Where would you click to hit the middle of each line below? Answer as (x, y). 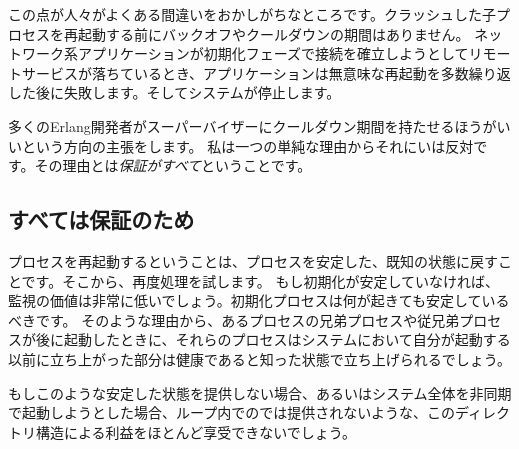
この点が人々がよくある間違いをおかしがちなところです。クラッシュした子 (252, 14)
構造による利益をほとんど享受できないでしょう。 (195, 431)
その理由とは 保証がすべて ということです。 (173, 165)
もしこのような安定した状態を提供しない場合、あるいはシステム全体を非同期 (260, 392)
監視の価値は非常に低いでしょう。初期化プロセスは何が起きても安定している (259, 300)
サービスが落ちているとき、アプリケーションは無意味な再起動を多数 (245, 72)
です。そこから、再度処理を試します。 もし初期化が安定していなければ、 (260, 280)
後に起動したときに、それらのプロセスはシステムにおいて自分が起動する (273, 339)
